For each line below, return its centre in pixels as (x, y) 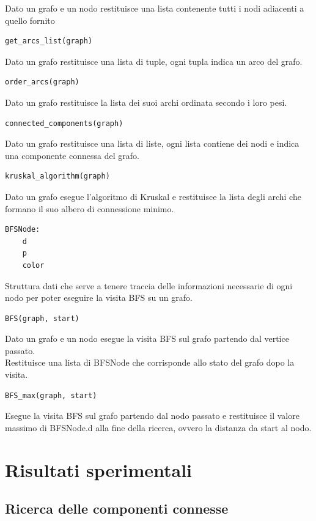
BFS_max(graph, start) (51, 395)
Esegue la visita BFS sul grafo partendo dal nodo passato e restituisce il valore (152, 416)
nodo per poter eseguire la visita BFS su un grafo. (99, 297)
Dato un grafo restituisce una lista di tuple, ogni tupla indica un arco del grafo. (154, 61)
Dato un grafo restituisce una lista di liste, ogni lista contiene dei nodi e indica (152, 143)
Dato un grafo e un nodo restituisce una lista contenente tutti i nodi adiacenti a (155, 8)
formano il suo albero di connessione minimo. (90, 208)
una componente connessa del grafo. (72, 155)
